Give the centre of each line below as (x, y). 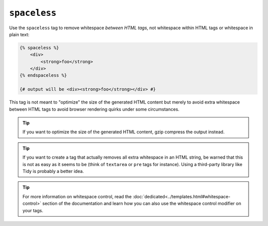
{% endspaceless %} (43, 75)
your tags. (33, 210)
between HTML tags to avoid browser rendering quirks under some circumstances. (94, 109)
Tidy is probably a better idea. (53, 171)
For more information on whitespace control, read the (77, 196)
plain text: (19, 34)
